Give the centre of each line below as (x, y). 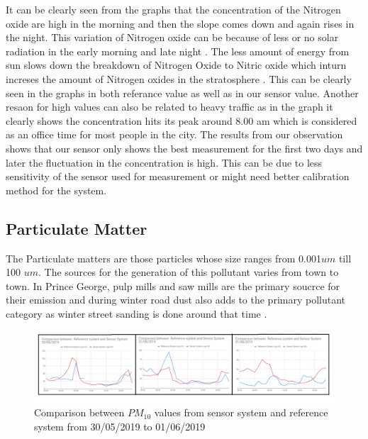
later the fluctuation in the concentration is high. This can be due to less (164, 162)
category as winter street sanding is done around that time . (136, 313)
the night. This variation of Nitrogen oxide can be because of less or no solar (172, 37)
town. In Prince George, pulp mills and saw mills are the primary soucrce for (173, 285)
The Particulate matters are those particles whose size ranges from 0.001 (163, 258)
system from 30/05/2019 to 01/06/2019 (120, 426)
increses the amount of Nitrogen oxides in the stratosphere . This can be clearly (179, 78)
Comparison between (79, 412)
